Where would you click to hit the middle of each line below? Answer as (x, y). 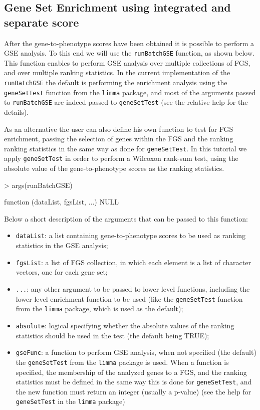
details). (17, 112)
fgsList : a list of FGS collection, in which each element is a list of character (133, 262)
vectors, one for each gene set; (62, 272)
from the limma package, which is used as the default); (99, 309)
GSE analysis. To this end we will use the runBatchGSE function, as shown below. (129, 53)
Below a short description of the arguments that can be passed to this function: (126, 218)
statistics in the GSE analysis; (62, 245)
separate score (42, 22)
